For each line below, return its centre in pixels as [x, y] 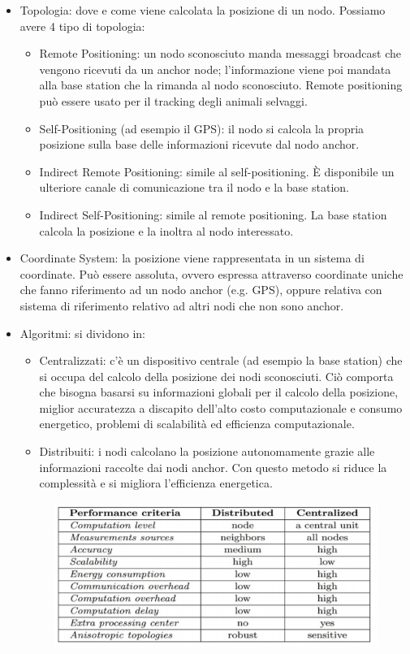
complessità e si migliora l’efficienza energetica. [156, 483]
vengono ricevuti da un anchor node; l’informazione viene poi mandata [215, 69]
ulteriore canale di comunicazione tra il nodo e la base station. [194, 187]
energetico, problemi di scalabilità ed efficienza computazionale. [197, 424]
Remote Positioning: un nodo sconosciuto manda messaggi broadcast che [220, 53]
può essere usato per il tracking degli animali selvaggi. [173, 100]
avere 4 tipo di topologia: [82, 26]
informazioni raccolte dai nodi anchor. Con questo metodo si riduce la [213, 467]
